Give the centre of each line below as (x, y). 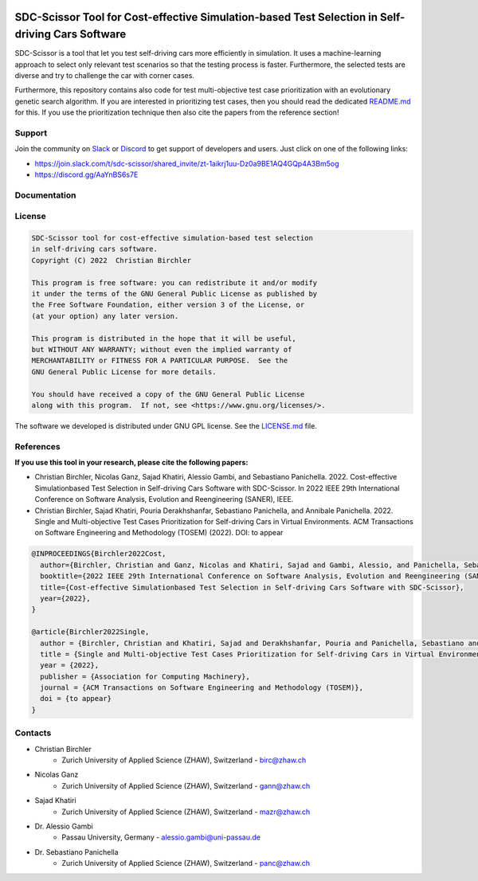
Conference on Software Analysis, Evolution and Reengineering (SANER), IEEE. (164, 499)
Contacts (33, 733)
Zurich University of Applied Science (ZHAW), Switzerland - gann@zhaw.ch (186, 785)
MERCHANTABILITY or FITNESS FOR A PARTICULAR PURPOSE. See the (160, 361)
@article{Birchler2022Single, (90, 632)
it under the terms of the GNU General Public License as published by (174, 294)
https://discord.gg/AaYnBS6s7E (86, 174)
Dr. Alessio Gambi (64, 826)
